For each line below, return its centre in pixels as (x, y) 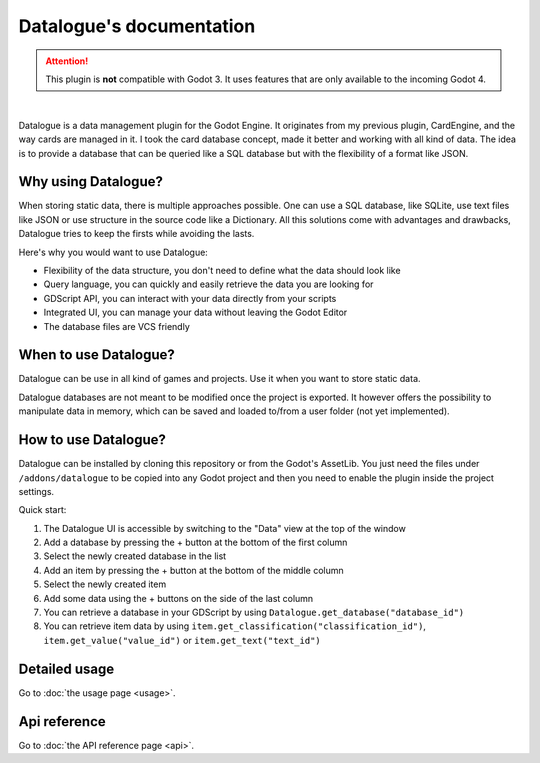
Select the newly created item (105, 584)
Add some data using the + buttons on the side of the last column (178, 598)
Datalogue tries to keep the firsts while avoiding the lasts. (136, 234)
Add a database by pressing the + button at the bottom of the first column (195, 542)
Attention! (67, 61)
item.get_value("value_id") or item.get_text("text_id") (182, 640)
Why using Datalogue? (91, 181)
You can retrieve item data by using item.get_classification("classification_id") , (235, 626)
